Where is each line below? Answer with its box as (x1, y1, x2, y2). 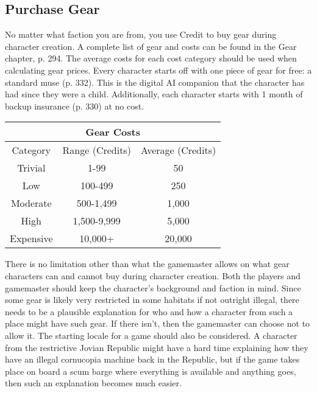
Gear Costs (85, 125, 140, 139)
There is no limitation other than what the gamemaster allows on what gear (5, 257, 290, 270)
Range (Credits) (62, 143, 131, 158)
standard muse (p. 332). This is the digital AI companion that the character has (5, 75, 305, 88)
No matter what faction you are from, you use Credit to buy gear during (5, 28, 277, 41)
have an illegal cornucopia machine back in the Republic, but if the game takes (5, 353, 300, 366)
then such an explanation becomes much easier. (5, 377, 182, 389)
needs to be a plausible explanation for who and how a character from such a (5, 305, 293, 318)
